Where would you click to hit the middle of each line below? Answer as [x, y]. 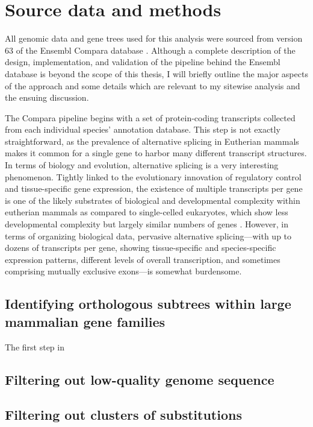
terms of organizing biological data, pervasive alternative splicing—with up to [148, 236]
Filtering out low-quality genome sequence [140, 379]
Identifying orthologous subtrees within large [148, 304]
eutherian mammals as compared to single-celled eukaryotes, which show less [147, 212]
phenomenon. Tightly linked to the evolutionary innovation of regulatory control [153, 176]
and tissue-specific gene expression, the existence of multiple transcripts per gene [154, 188]
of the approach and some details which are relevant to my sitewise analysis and [153, 85]
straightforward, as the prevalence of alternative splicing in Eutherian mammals [152, 141]
